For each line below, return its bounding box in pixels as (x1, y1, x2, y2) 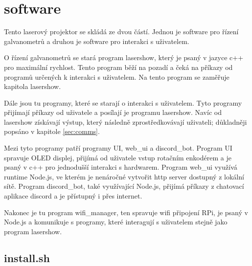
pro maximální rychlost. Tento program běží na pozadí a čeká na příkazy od (4, 62, 233, 72)
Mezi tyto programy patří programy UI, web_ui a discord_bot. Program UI (4, 143, 232, 153)
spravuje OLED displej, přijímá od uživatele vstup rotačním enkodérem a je (4, 152, 231, 162)
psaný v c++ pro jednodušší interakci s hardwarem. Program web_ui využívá (4, 162, 237, 172)
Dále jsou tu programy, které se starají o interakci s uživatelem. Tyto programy (4, 97, 242, 108)
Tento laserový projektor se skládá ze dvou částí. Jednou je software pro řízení (4, 26, 239, 37)
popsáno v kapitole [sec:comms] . (4, 126, 100, 136)
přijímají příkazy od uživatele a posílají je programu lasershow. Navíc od (4, 107, 222, 117)
